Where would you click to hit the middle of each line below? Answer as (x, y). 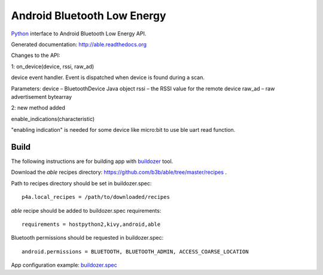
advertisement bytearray (41, 96)
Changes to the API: (36, 55)
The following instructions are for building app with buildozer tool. (92, 161)
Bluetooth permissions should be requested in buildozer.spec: (87, 238)
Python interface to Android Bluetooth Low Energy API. (79, 34)
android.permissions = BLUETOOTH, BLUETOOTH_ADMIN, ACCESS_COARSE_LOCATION (135, 251)
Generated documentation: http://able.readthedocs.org (79, 44)
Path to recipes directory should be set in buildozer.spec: (81, 183)
